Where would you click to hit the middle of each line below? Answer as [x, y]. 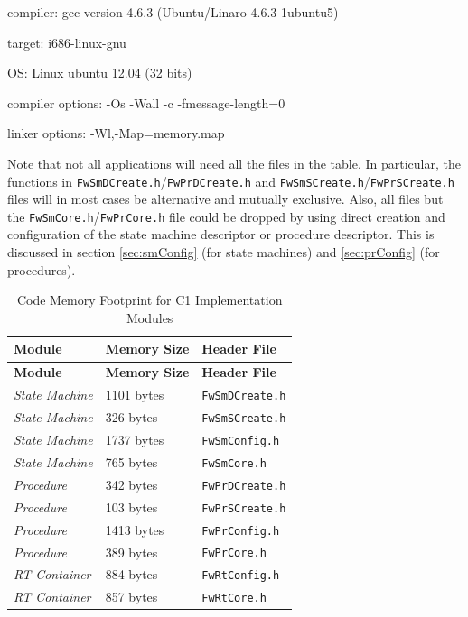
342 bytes [131, 484]
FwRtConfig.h [241, 576]
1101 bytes [135, 395]
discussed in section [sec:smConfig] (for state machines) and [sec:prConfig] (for [224, 252]
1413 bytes [135, 529]
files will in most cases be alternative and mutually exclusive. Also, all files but [225, 199]
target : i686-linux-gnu [67, 42]
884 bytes [131, 574]
